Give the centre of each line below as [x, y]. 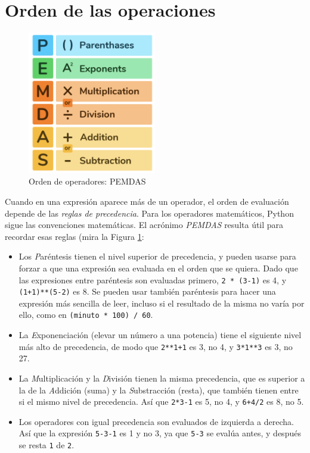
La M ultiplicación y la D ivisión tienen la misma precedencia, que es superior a [162, 378]
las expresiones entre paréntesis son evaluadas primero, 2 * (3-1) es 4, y [153, 279]
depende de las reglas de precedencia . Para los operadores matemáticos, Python [149, 213]
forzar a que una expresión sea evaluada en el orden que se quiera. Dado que [158, 268]
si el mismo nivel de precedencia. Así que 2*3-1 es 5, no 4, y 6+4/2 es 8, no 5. [161, 402]
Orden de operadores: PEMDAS [87, 181]
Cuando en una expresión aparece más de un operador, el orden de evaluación [147, 201]
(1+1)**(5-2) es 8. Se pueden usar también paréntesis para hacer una [147, 291]
